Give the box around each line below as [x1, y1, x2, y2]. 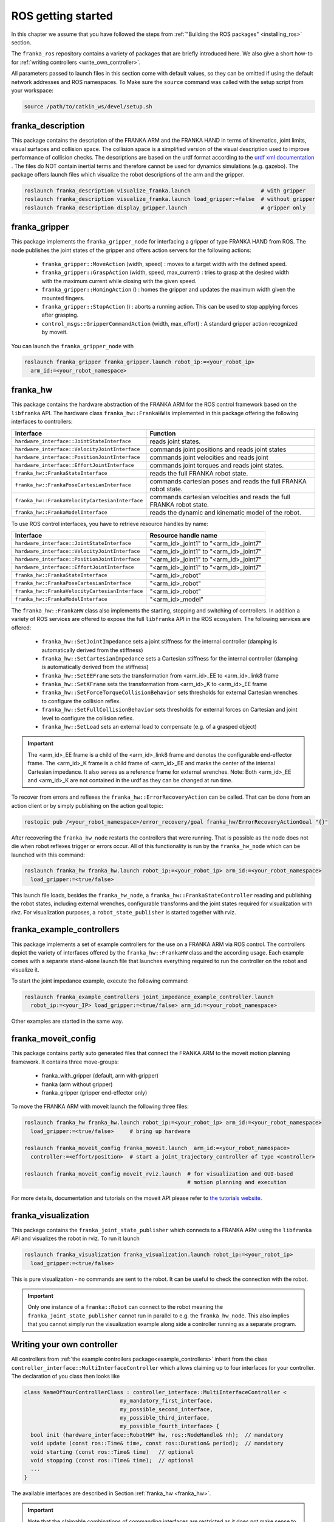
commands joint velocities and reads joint [149, 453, 268, 461]
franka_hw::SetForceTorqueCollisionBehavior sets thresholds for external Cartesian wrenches [41, 689, 298, 696]
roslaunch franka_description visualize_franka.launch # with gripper [24, 187, 306, 194]
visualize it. [11, 966, 39, 973]
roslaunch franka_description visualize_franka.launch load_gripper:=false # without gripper [24, 195, 316, 203]
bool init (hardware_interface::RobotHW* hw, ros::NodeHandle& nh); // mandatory [30, 1431, 284, 1438]
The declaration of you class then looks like [11, 1372, 120, 1380]
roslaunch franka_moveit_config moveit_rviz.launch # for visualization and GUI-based [24, 1170, 293, 1177]
